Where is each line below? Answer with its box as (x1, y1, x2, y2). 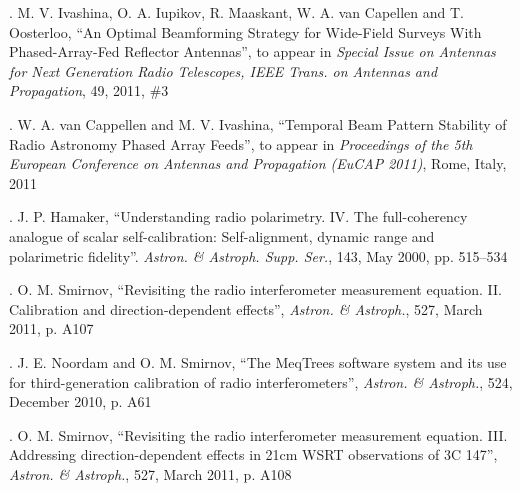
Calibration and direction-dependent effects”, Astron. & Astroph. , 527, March (9, 298, 483, 319)
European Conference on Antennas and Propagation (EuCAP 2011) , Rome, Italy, (9, 153, 507, 174)
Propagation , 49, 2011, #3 (9, 80, 169, 101)
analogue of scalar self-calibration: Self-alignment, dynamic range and (9, 225, 435, 246)
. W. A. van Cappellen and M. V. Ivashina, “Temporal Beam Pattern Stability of (9, 113, 507, 134)
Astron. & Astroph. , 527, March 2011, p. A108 (9, 463, 292, 484)
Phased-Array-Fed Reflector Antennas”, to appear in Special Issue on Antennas (9, 41, 496, 62)
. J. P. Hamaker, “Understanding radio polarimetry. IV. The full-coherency (9, 206, 468, 227)
